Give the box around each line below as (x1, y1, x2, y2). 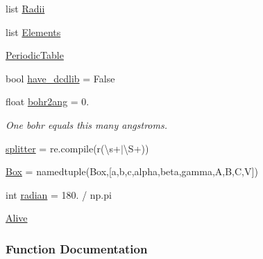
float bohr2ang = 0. (6, 94, 90, 109)
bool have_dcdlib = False (6, 71, 115, 85)
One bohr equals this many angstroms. (6, 117, 167, 132)
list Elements (6, 24, 61, 39)
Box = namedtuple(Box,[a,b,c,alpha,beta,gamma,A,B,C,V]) (6, 164, 258, 179)
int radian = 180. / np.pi (6, 187, 112, 202)
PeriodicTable (6, 48, 64, 62)
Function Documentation (6, 240, 148, 257)
